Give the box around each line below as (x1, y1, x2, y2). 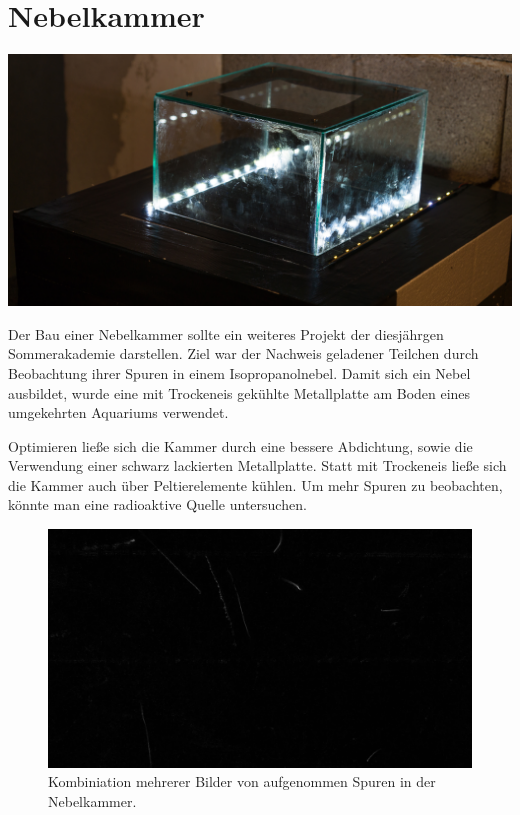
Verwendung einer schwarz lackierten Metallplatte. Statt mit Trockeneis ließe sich (8, 455, 507, 476)
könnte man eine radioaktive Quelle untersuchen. (8, 494, 307, 515)
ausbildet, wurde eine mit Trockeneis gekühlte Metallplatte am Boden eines (8, 382, 471, 403)
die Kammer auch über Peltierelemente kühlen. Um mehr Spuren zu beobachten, (8, 474, 503, 495)
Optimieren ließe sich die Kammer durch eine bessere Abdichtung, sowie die (8, 435, 473, 456)
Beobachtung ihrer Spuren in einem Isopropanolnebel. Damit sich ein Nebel (8, 362, 471, 383)
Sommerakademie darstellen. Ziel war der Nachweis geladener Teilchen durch (8, 343, 479, 364)
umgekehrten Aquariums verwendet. (8, 402, 229, 423)
